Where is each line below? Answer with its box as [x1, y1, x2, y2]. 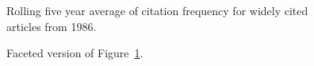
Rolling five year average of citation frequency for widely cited [6, 2, 308, 18]
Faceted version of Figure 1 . [6, 45, 144, 61]
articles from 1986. [6, 17, 97, 34]
